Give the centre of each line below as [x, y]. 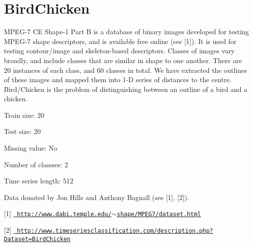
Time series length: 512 [39, 181]
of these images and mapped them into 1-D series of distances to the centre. [118, 79]
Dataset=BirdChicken [37, 239]
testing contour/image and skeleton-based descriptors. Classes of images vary [119, 51]
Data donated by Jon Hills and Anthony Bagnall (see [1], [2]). [97, 197]
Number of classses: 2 [36, 164]
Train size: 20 [24, 115]
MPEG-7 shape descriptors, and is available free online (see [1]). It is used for [120, 41]
